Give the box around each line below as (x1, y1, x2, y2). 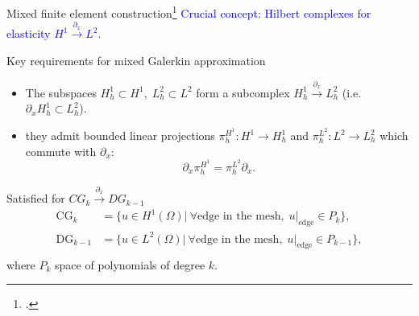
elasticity (6, 25, 51, 42)
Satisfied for (6, 190, 65, 207)
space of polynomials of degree (55, 256, 205, 273)
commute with (25, 142, 97, 159)
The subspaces (25, 84, 97, 101)
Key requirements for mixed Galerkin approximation (6, 52, 266, 69)
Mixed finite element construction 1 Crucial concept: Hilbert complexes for (6, 2, 371, 21)
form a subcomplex (196, 84, 290, 101)
